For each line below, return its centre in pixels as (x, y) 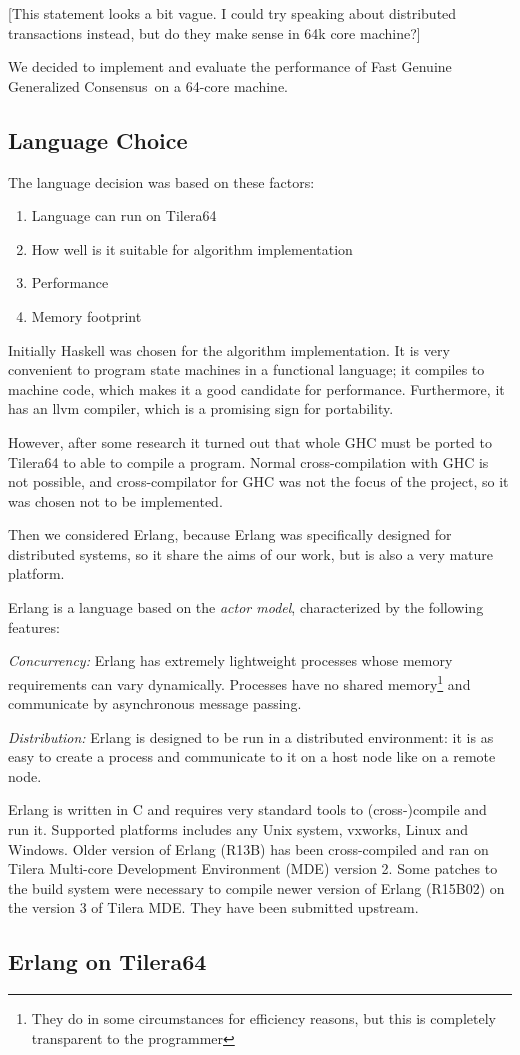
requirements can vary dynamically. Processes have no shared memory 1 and (239, 682)
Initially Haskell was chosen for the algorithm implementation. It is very (229, 349)
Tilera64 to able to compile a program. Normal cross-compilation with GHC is (248, 461)
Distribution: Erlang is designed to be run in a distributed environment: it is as (251, 736)
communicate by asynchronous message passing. (155, 703)
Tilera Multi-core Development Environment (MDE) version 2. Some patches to (253, 868)
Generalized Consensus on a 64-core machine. (148, 85)
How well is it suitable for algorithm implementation (192, 248)
